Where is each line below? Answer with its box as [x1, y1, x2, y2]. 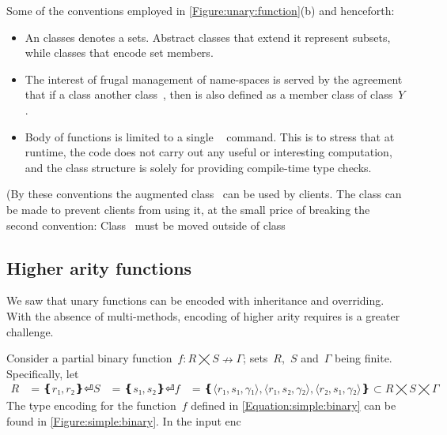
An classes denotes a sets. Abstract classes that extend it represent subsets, [25, 28, 391, 45]
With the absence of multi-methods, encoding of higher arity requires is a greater [6, 307, 400, 324]
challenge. [6, 323, 54, 339]
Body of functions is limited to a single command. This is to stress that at [25, 128, 395, 144]
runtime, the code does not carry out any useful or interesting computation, [25, 144, 392, 160]
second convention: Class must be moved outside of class [6, 216, 286, 233]
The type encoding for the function [6, 397, 176, 414]
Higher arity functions [6, 255, 192, 279]
